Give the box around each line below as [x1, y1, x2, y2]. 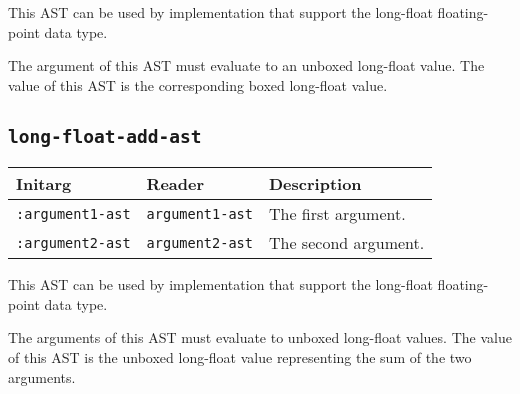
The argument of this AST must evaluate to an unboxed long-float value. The [8, 55, 485, 76]
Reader [146, 172, 205, 196]
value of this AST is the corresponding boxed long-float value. [8, 74, 388, 95]
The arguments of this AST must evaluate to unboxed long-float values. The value [8, 327, 512, 348]
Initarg [16, 172, 72, 196]
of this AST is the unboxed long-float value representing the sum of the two [8, 346, 472, 367]
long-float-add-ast [8, 125, 202, 147]
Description [268, 172, 362, 196]
